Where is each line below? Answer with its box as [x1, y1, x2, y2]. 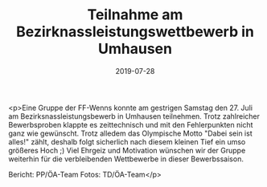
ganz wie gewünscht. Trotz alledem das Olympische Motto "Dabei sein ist [8, 128, 253, 138]
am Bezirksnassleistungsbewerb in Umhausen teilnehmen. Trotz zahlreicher [8, 111, 260, 121]
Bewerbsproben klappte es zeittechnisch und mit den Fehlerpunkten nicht [8, 120, 253, 129]
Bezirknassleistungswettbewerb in [15, 22, 255, 41]
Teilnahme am [87, 6, 183, 24]
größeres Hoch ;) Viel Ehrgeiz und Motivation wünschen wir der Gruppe [8, 145, 246, 155]
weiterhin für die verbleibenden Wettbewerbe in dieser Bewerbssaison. [8, 154, 244, 164]
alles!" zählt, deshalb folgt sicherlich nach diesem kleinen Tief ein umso [8, 136, 246, 146]
